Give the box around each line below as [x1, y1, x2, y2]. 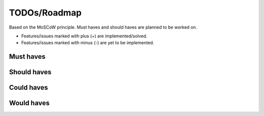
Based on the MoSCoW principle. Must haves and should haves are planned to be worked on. [9, 24, 198, 30]
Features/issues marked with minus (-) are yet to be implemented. [21, 40, 154, 46]
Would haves [9, 99, 50, 107]
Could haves [9, 83, 48, 92]
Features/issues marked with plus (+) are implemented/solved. [21, 33, 148, 39]
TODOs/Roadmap [9, 7, 82, 18]
